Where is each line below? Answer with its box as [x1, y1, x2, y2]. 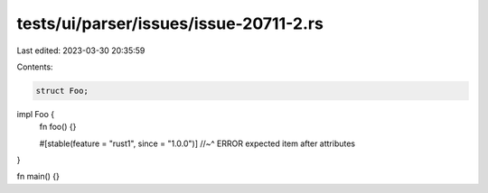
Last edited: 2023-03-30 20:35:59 [16, 45, 145, 56]
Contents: [16, 61, 53, 72]
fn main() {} [16, 171, 61, 182]
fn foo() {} [39, 122, 77, 133]
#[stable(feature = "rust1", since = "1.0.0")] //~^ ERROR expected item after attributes [39, 138, 356, 149]
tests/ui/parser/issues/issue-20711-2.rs [16, 14, 324, 33]
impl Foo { [16, 108, 54, 119]
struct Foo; [35, 86, 89, 96]
